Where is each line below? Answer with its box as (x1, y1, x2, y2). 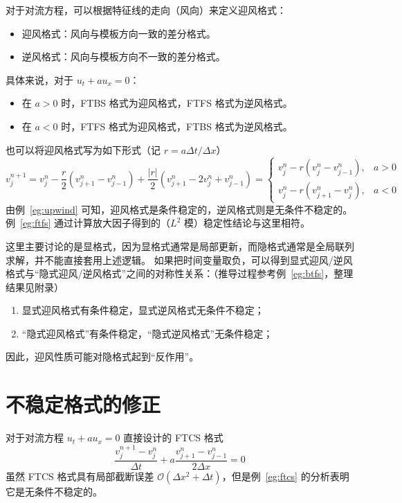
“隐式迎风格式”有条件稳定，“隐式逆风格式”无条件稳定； (21, 326, 273, 340)
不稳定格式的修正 (6, 390, 161, 418)
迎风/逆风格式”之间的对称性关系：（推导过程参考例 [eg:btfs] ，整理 (58, 266, 354, 281)
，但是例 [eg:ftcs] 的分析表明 (221, 469, 349, 484)
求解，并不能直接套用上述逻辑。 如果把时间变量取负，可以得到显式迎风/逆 (6, 252, 343, 267)
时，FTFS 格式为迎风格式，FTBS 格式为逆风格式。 (61, 118, 293, 133)
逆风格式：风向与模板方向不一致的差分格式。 (21, 49, 226, 64)
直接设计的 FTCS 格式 (123, 430, 223, 445)
